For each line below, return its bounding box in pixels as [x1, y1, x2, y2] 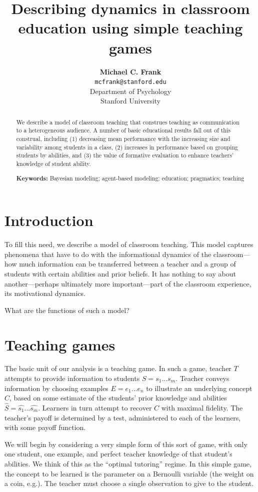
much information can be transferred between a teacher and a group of [19, 258, 236, 269]
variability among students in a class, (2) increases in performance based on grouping [16, 142, 238, 151]
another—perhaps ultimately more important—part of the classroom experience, [4, 278, 251, 288]
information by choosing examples [4, 382, 108, 393]
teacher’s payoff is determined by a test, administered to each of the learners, [4, 412, 241, 422]
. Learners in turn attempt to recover [38, 402, 152, 413]
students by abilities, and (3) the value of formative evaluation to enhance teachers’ [16, 151, 234, 159]
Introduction [4, 210, 93, 230]
